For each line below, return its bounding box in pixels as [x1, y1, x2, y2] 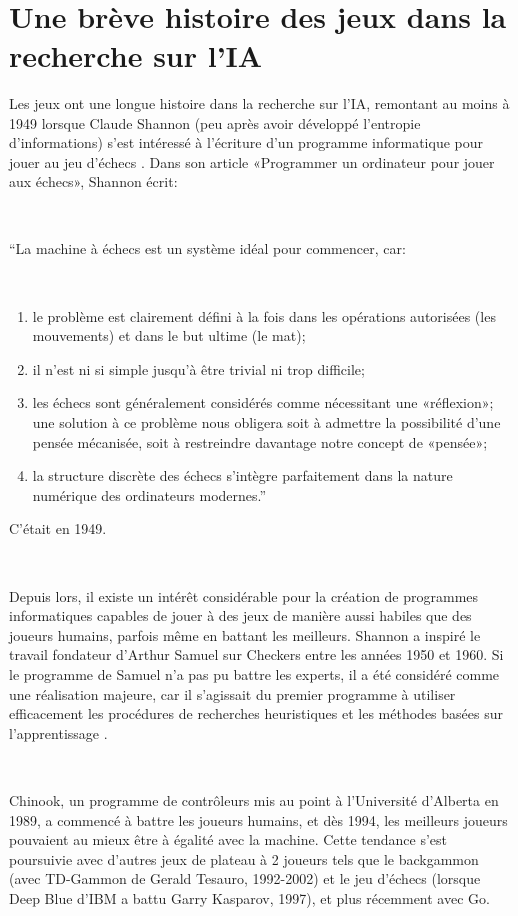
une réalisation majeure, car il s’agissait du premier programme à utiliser [9, 683, 456, 704]
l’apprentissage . [9, 722, 108, 743]
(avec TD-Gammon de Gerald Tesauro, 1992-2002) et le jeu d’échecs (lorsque [9, 868, 481, 889]
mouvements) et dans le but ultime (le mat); [32, 325, 306, 346]
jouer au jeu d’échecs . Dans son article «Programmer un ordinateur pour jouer [9, 151, 495, 172]
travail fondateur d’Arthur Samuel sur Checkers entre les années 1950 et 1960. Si [9, 644, 504, 665]
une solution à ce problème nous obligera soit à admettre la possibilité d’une [32, 412, 501, 433]
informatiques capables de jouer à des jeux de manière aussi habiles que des [9, 605, 472, 626]
